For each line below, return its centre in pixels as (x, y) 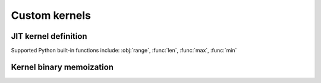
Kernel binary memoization (62, 67)
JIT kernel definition (49, 36)
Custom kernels (51, 15)
